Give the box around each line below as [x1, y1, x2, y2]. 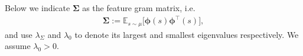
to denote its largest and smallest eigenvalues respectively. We [74, 28, 299, 40]
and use [5, 28, 32, 40]
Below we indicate [5, 2, 70, 13]
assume [5, 40, 31, 52]
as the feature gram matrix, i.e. [82, 2, 196, 13]
